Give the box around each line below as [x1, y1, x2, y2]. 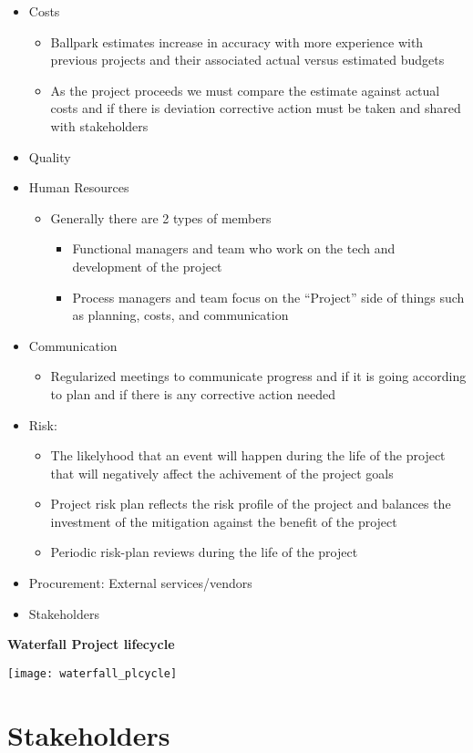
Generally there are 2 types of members [50, 208, 272, 227]
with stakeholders [50, 116, 149, 135]
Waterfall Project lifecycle [7, 634, 175, 654]
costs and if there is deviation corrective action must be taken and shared [50, 98, 461, 118]
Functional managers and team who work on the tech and [72, 239, 396, 258]
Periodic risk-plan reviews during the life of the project [50, 542, 358, 562]
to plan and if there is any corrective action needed [50, 384, 336, 403]
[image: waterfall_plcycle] [7, 666, 178, 680]
